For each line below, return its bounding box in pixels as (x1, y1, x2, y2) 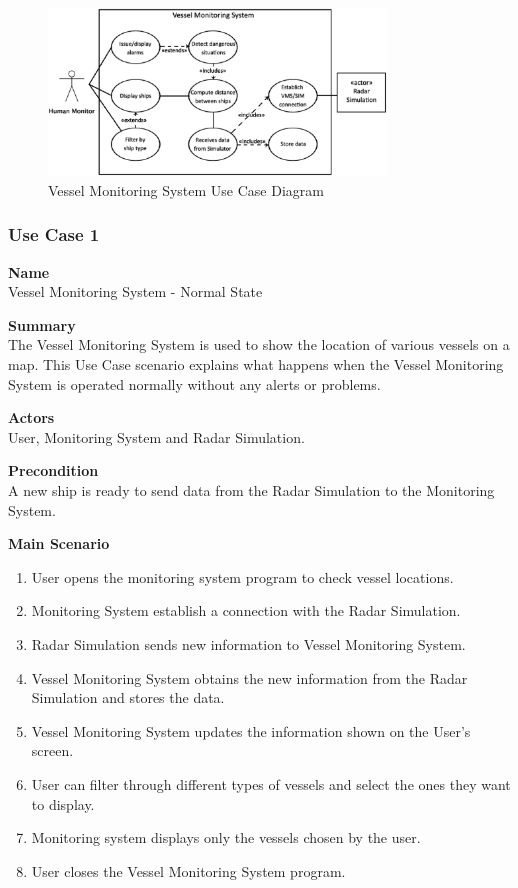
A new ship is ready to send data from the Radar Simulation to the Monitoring (8, 480, 495, 501)
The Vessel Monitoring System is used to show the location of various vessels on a (8, 334, 510, 355)
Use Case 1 (8, 222, 100, 247)
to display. (31, 793, 95, 814)
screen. (31, 740, 74, 761)
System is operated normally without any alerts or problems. (8, 373, 381, 394)
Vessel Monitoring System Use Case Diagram (48, 179, 324, 200)
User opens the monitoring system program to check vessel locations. (31, 566, 454, 587)
